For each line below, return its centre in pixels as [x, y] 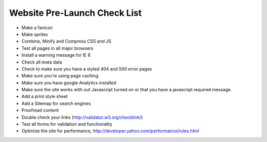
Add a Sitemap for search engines [56, 103]
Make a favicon [37, 28]
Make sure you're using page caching [60, 76]
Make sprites [35, 34]
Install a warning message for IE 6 [56, 55]
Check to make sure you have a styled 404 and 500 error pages [87, 69]
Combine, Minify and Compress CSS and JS [66, 41]
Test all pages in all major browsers [57, 48]
